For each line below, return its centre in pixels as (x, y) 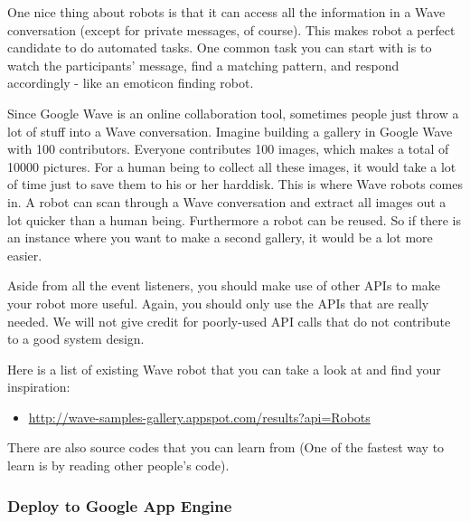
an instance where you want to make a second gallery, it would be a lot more (220, 237)
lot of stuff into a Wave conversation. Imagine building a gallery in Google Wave (230, 131)
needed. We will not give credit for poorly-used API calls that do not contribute (229, 321)
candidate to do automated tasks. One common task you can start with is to (220, 47)
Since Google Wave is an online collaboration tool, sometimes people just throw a (233, 113)
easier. (25, 255)
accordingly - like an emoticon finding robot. (131, 83)
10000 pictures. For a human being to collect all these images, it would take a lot (232, 166)
